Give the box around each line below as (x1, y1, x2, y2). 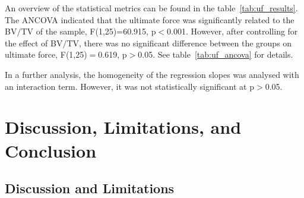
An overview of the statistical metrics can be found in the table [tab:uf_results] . (5, 2, 298, 14)
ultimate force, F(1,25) (5, 48, 87, 61)
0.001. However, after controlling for (167, 25, 298, 37)
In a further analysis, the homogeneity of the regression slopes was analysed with (5, 68, 299, 80)
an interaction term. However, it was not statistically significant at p (5, 80, 255, 92)
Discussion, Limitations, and (5, 115, 242, 139)
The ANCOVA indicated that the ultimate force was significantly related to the (5, 13, 294, 26)
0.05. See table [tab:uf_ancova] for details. (138, 48, 293, 61)
